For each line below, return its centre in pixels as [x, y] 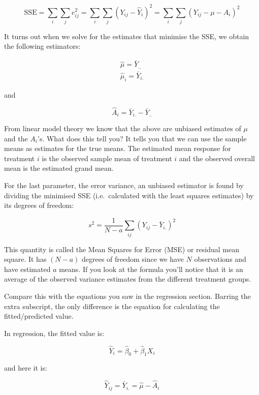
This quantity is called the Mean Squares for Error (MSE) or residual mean [122, 249]
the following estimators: [42, 46]
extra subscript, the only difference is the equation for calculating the [112, 306]
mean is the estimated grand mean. [59, 168]
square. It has [25, 259]
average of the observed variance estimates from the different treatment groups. [128, 279]
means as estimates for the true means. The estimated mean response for [118, 148]
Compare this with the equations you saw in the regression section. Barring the [127, 296]
